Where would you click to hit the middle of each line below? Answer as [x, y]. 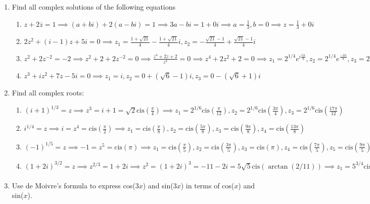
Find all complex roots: [48, 93]
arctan [278, 166]
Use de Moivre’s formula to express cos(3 [75, 185]
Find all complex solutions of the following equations [94, 7]
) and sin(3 [160, 185]
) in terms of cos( [207, 185]
